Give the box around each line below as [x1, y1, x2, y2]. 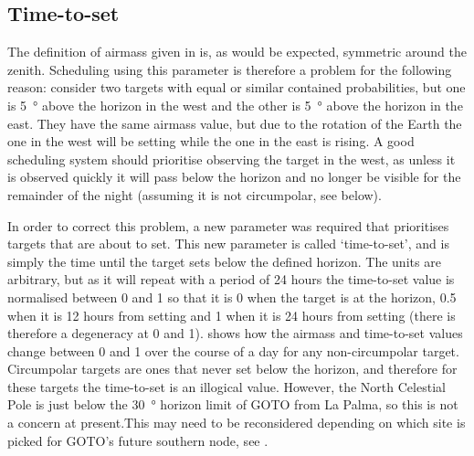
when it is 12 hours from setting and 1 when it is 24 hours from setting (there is [7, 305, 456, 324]
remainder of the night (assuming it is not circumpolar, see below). [7, 185, 382, 204]
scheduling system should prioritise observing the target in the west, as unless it [7, 149, 456, 168]
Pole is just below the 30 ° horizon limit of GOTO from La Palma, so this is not [7, 395, 458, 414]
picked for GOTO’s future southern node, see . [7, 430, 269, 450]
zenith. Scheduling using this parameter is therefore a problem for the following [7, 59, 452, 79]
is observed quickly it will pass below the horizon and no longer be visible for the [7, 167, 461, 186]
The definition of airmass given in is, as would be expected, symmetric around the [7, 42, 467, 61]
